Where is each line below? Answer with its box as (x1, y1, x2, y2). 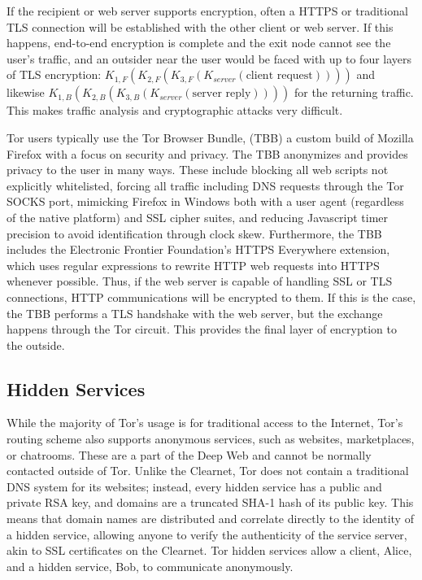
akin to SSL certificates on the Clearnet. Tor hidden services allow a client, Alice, (7, 542, 412, 559)
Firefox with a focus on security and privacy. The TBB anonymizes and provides (7, 145, 408, 162)
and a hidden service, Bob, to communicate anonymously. (7, 557, 294, 574)
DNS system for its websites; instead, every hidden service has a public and (7, 478, 382, 495)
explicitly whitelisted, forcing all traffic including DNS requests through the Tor (7, 177, 404, 194)
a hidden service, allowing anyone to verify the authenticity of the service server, (7, 525, 407, 543)
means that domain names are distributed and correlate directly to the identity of (7, 510, 414, 527)
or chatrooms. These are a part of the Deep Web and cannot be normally (7, 446, 372, 463)
